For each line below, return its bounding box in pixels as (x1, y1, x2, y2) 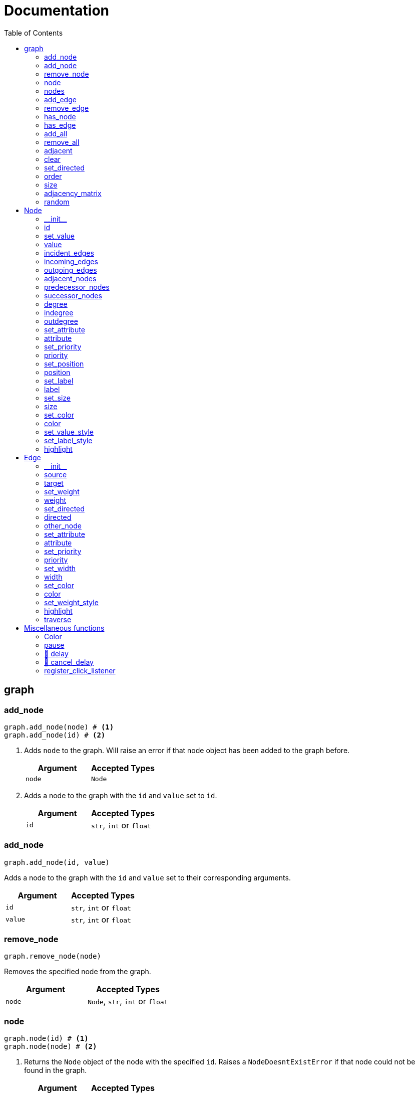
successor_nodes (44, 291, 102, 300)
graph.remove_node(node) (4, 952, 101, 961)
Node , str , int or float (88, 996, 168, 1007)
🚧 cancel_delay (44, 657, 94, 666)
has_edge (44, 120, 76, 129)
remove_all (44, 137, 80, 146)
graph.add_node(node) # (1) (4, 722, 114, 731)
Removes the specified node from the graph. (4, 967, 151, 976)
